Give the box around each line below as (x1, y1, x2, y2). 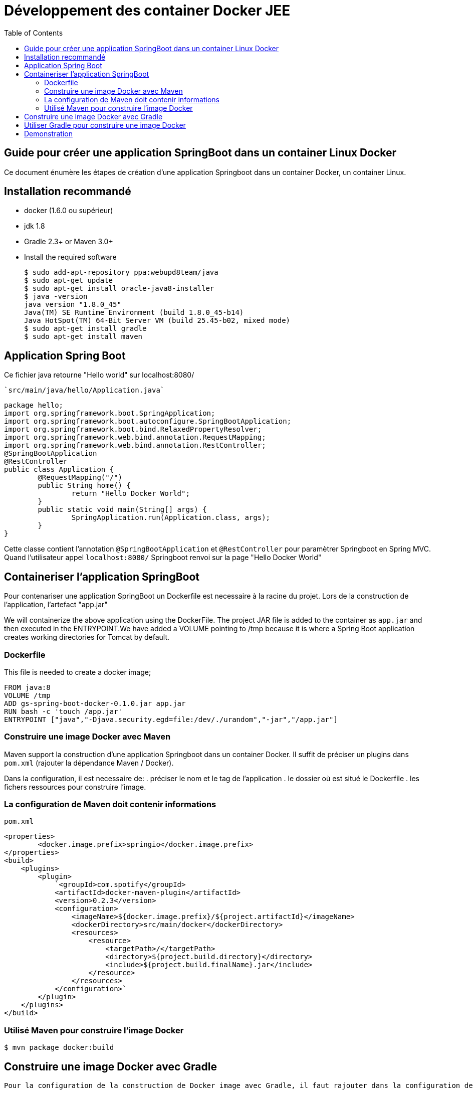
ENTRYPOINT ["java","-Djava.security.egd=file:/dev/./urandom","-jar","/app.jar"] (4, 715, 338, 723)
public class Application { (4, 465, 114, 474)
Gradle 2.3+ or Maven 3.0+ (24, 237, 113, 246)
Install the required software (24, 253, 117, 262)
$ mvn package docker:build (4, 1043, 114, 1052)
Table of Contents (4, 28, 63, 37)
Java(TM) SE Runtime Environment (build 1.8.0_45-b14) (24, 308, 244, 317)
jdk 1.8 (24, 222, 45, 231)
